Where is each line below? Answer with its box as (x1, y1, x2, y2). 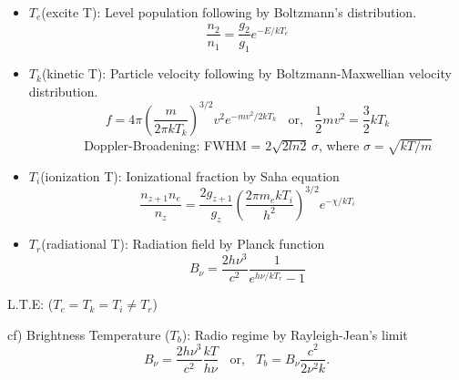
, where (318, 135, 360, 154)
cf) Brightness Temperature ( (7, 324, 170, 344)
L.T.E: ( (7, 294, 54, 313)
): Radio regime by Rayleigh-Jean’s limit (181, 324, 408, 344)
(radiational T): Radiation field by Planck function (41, 234, 325, 253)
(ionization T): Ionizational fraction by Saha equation (40, 166, 340, 185)
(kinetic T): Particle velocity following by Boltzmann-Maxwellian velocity (41, 64, 452, 83)
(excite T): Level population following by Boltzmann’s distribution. (41, 3, 417, 21)
